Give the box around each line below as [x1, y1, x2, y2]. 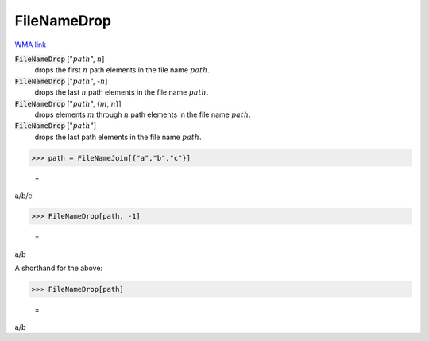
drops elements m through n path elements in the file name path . [34, 110, 252, 119]
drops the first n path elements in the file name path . [34, 65, 211, 75]
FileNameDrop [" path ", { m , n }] [14, 99, 122, 108]
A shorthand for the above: [14, 263, 103, 273]
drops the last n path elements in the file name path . [34, 87, 209, 97]
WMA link [14, 40, 47, 49]
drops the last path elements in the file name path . [34, 132, 202, 141]
